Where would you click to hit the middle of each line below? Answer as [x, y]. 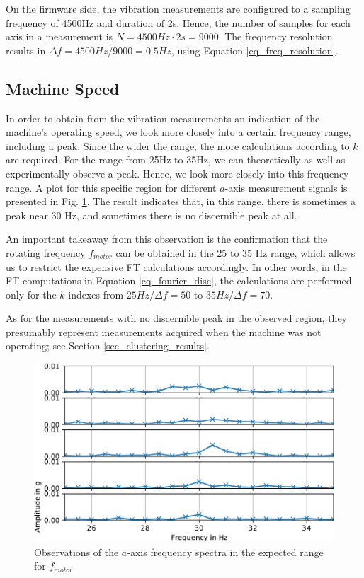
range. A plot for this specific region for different [111, 187]
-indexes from [94, 294]
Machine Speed [63, 88]
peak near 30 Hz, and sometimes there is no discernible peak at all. [152, 215]
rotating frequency [46, 252]
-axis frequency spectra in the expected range [225, 551]
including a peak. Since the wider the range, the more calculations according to [178, 145]
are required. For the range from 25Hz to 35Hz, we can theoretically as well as [176, 160]
